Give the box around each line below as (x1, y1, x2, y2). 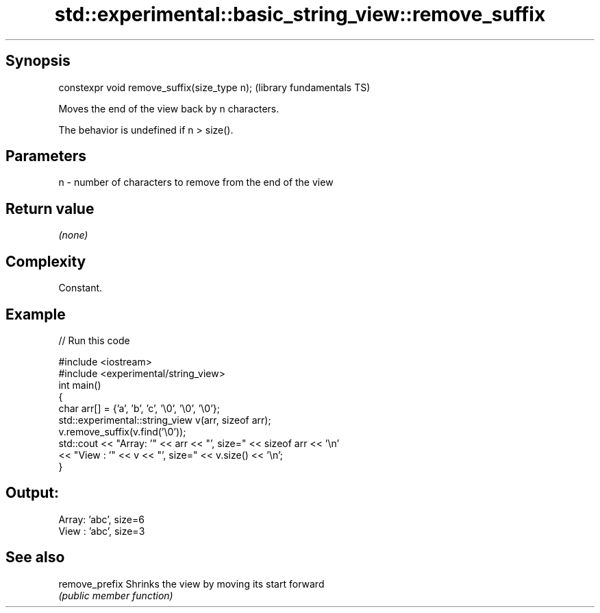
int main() (58, 378, 101, 391)
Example (5, 305, 66, 323)
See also (5, 549, 65, 566)
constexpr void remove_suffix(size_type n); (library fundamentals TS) (58, 81, 371, 93)
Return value (5, 200, 95, 217)
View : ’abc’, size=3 (58, 525, 145, 537)
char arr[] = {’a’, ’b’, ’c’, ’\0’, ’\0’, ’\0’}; (58, 402, 221, 414)
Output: (5, 484, 59, 502)
